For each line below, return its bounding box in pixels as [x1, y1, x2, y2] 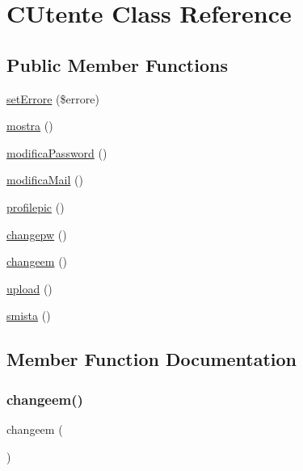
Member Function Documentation [6, 347, 297, 372]
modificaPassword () [6, 144, 107, 161]
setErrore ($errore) [6, 90, 99, 107]
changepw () [6, 225, 67, 242]
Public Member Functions [6, 52, 228, 77]
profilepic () [6, 198, 65, 215]
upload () [6, 280, 53, 296]
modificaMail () [6, 171, 83, 188]
